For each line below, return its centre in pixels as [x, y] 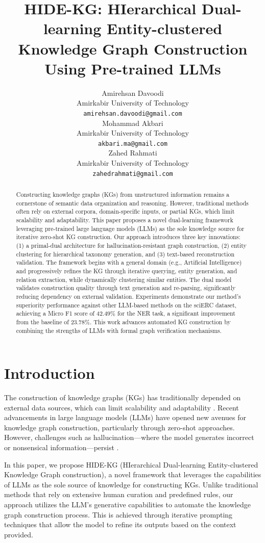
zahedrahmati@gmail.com [133, 174]
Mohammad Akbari [133, 123]
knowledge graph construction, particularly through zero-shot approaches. [119, 427]
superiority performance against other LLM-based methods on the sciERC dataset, [126, 305]
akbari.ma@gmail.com [133, 144]
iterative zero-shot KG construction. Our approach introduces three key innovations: [128, 237]
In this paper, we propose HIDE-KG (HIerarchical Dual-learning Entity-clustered [131, 464]
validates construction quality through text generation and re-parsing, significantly [126, 288]
